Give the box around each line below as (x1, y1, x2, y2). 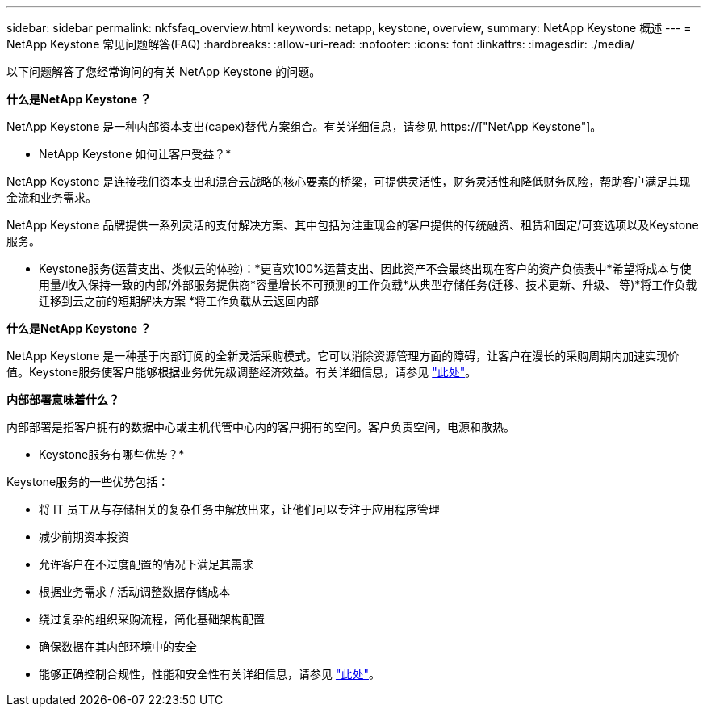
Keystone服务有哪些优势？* (39, 447, 185, 461)
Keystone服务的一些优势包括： (6, 475, 169, 489)
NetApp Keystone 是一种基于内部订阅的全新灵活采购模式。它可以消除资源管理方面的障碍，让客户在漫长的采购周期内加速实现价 (6, 349, 680, 363)
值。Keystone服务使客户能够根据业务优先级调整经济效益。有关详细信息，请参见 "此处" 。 (6, 365, 477, 379)
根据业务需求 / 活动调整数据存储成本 (39, 585, 230, 598)
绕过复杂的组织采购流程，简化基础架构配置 (39, 612, 265, 626)
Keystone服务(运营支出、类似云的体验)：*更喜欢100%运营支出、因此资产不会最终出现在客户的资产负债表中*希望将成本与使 (39, 262, 692, 275)
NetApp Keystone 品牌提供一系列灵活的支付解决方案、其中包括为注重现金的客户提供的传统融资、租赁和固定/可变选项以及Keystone (6, 218, 699, 232)
